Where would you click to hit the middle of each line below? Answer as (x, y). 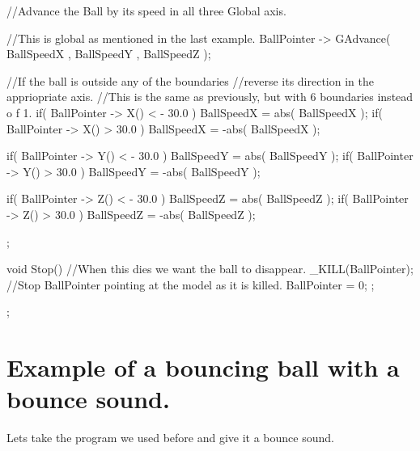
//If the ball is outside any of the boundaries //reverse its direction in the (190, 80)
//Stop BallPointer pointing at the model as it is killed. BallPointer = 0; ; (191, 284)
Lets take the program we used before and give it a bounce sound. (170, 438)
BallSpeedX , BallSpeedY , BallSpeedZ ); (109, 54)
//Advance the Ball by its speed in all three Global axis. (146, 11)
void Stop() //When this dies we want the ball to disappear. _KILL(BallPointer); (210, 269)
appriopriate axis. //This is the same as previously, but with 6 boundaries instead (210, 97)
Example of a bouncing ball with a (203, 367)
